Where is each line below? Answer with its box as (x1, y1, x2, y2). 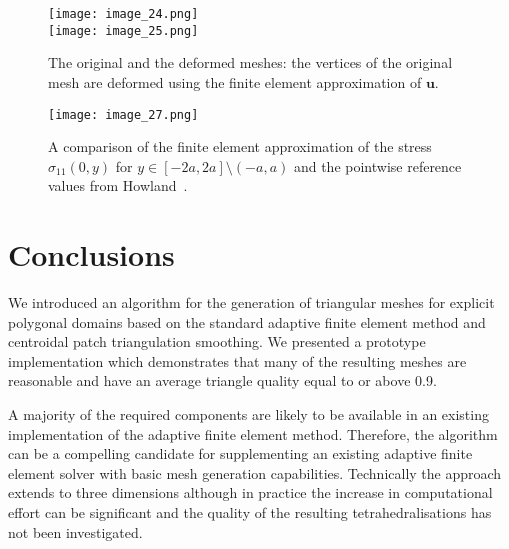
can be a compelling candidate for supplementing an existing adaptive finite (8, 443, 473, 464)
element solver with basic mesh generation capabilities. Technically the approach (8, 462, 502, 483)
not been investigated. (8, 521, 143, 542)
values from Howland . (48, 175, 188, 196)
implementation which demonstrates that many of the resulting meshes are (8, 350, 467, 371)
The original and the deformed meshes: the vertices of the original (48, 52, 453, 73)
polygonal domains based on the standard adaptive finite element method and (8, 311, 486, 332)
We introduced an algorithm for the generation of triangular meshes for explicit (8, 292, 495, 313)
